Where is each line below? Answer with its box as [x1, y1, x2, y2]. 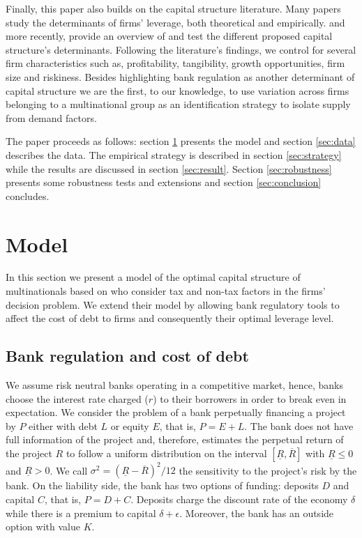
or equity [110, 418, 149, 433]
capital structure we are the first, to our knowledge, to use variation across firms [6, 83, 349, 98]
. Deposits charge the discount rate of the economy [130, 492, 348, 507]
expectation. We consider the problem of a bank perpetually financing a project [6, 405, 346, 420]
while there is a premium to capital [6, 505, 156, 520]
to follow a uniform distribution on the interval [66, 445, 267, 460]
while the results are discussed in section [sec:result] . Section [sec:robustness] [6, 161, 332, 176]
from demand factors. [6, 110, 97, 125]
